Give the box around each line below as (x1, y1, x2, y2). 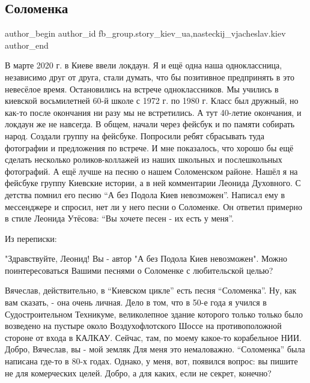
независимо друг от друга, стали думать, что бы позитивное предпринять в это (5, 70, 294, 83)
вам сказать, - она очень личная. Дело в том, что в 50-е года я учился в (5, 296, 267, 309)
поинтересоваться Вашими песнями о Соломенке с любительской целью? (5, 264, 273, 276)
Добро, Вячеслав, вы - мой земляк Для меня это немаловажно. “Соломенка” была (5, 343, 305, 355)
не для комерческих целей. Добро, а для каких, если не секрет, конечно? (5, 366, 272, 379)
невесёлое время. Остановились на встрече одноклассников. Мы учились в (5, 82, 279, 95)
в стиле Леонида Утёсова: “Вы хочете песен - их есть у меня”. (5, 212, 234, 225)
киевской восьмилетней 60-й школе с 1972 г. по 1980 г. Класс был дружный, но (5, 94, 299, 107)
